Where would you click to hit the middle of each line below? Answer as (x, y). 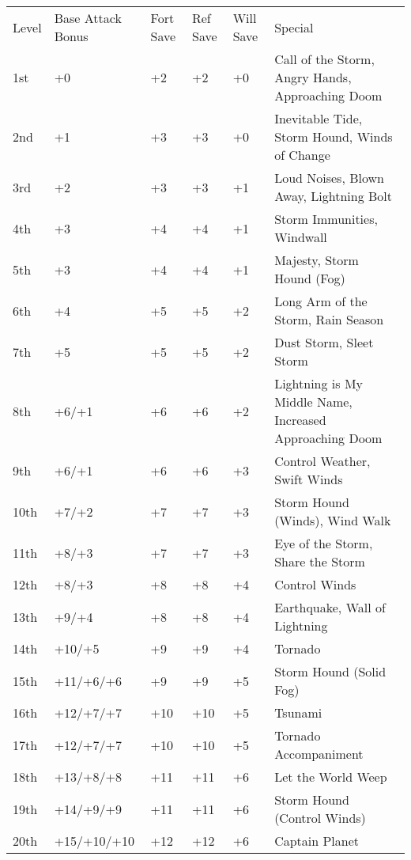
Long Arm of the (321, 301)
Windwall (301, 237)
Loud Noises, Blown (329, 178)
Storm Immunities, (326, 219)
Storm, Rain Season (329, 319)
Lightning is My (319, 383)
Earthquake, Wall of (330, 607)
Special (294, 27)
